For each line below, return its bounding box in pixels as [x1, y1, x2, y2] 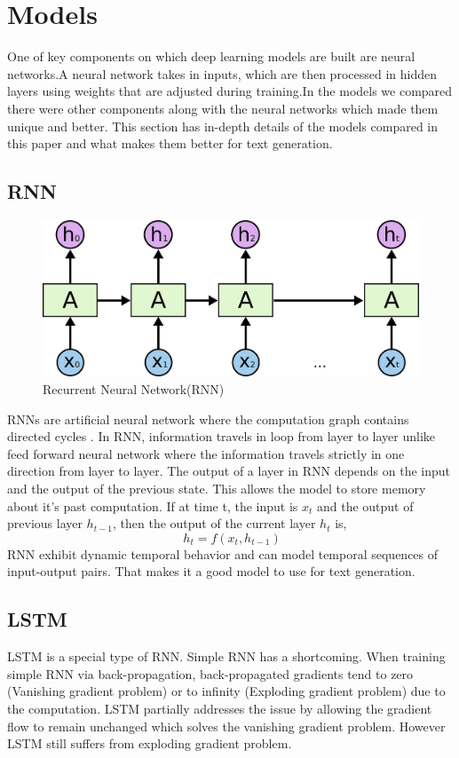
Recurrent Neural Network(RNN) [43, 380, 225, 399]
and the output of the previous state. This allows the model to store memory [7, 479, 426, 498]
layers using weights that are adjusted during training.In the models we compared [7, 82, 453, 100]
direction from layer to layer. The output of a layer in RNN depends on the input [7, 462, 451, 480]
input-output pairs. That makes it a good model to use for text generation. [7, 562, 415, 580]
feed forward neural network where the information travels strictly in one [7, 444, 405, 462]
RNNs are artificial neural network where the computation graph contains [7, 409, 409, 428]
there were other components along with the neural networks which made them [7, 99, 439, 117]
